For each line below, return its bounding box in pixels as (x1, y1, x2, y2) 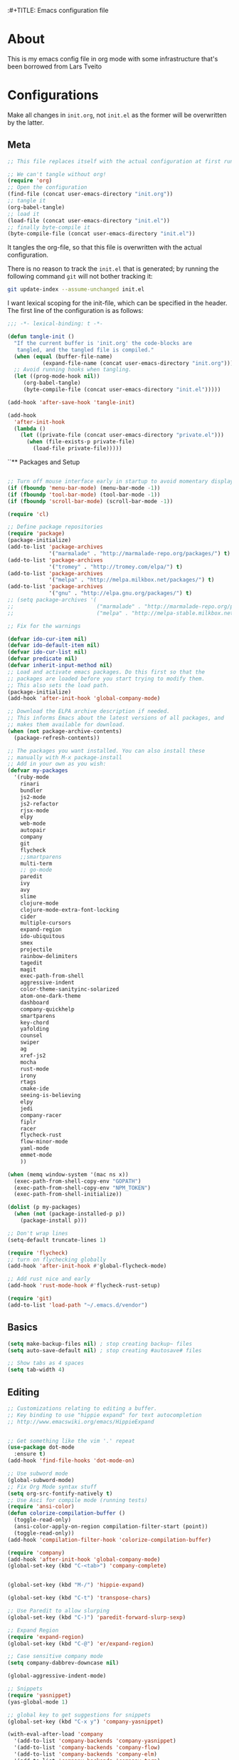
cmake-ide (20, 1085, 50, 1093)
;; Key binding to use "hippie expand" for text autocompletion (7, 1411, 202, 1419)
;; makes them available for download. (7, 721, 126, 729)
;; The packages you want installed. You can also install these (7, 747, 205, 754)
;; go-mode (20, 866, 53, 874)
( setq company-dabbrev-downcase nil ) (7, 1659, 119, 1667)
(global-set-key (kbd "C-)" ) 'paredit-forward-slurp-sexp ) (7, 1614, 186, 1621)
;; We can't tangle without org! (7, 170, 107, 177)
